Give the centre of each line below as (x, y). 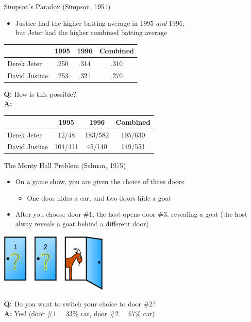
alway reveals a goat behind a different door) (82, 223)
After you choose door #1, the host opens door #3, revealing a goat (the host (131, 214)
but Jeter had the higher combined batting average (91, 32)
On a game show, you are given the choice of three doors (100, 181)
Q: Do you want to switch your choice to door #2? (80, 304)
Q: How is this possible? (40, 94)
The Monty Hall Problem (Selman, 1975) (65, 165)
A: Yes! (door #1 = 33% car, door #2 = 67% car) (79, 314)
